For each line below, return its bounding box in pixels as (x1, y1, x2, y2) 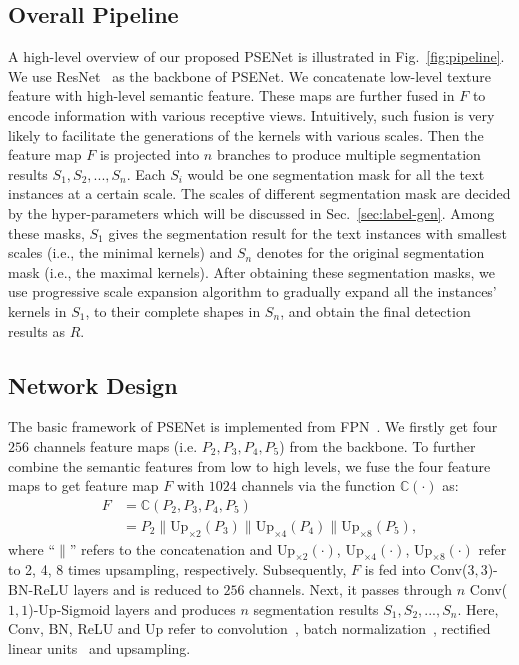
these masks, (8, 222, 85, 243)
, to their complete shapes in (85, 300, 261, 321)
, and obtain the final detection (280, 300, 471, 321)
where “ (8, 538, 56, 559)
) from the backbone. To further (279, 435, 476, 456)
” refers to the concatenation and (69, 538, 273, 559)
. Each (126, 163, 166, 184)
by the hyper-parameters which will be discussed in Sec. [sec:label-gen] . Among (8, 202, 495, 223)
